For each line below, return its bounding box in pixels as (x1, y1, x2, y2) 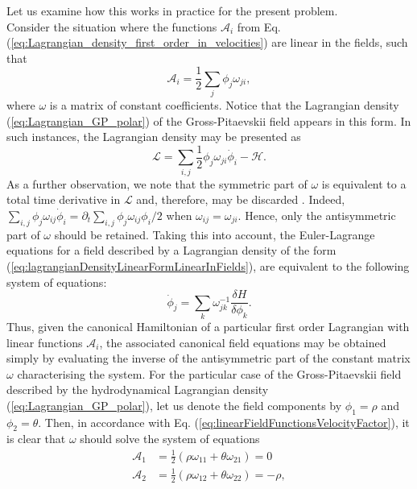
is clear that (6, 430, 66, 447)
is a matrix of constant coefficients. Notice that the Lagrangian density (49, 97, 399, 114)
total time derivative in (6, 191, 121, 208)
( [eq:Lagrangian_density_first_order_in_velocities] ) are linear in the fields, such (6, 34, 408, 51)
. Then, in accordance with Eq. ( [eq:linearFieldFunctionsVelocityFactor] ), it (38, 413, 410, 430)
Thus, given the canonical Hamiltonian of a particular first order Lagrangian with (6, 317, 410, 334)
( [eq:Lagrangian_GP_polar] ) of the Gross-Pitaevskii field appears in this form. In (6, 112, 411, 129)
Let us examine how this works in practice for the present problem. (6, 2, 338, 19)
